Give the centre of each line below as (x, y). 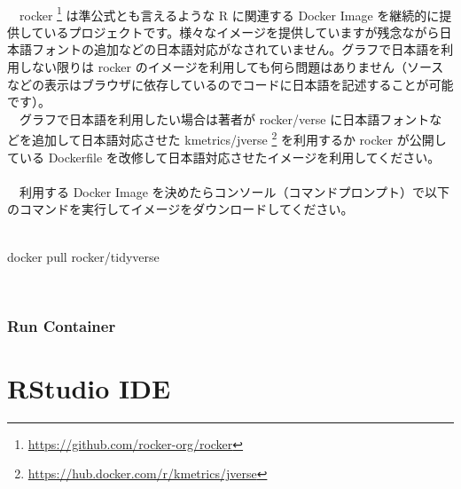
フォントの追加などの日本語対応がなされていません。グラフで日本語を (236, 49)
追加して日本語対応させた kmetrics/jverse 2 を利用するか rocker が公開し (239, 138)
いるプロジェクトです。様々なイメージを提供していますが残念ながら (242, 32)
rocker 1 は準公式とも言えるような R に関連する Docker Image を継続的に (229, 13)
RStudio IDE (89, 387)
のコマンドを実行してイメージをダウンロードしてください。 (180, 209)
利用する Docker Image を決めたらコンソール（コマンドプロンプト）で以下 (234, 191)
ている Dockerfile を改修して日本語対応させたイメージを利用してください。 (224, 157)
